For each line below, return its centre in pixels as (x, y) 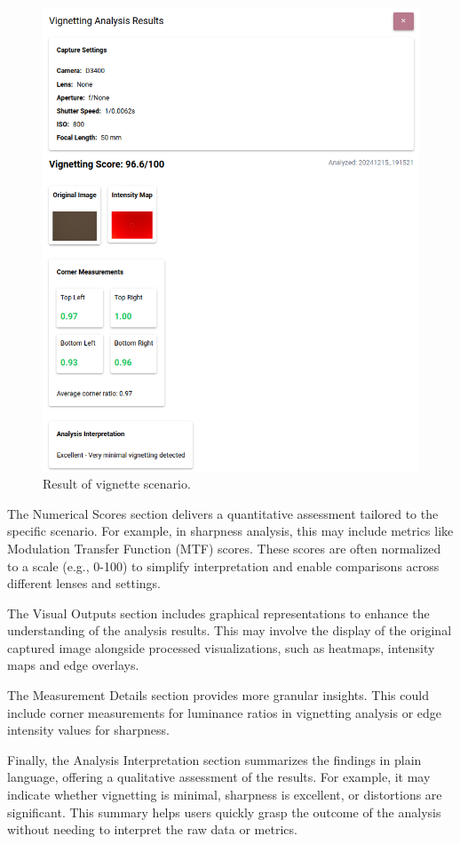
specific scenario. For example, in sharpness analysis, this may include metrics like (230, 531)
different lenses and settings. (84, 583)
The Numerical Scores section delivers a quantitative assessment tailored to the (223, 513)
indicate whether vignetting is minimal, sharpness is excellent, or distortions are (225, 795)
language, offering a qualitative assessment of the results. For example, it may (219, 777)
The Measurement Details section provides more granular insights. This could (218, 695)
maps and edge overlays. (73, 665)
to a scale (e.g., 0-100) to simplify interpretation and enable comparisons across (223, 565)
